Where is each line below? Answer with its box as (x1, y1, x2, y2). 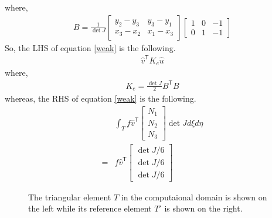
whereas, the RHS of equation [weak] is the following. (5, 92, 196, 105)
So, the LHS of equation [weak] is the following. (5, 41, 176, 53)
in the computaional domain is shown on (121, 190, 267, 203)
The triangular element (28, 190, 111, 203)
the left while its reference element (28, 202, 152, 214)
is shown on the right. (164, 202, 243, 214)
